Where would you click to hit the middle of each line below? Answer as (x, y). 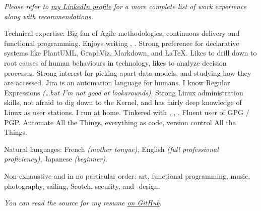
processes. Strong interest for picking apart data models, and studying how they (128, 72)
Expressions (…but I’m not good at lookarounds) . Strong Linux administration (124, 92)
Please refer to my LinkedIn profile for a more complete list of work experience (125, 6)
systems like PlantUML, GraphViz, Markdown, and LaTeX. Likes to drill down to (130, 53)
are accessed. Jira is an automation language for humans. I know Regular (117, 83)
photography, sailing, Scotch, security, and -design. (82, 186)
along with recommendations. (49, 16)
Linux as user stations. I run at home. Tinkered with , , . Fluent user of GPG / (127, 112)
